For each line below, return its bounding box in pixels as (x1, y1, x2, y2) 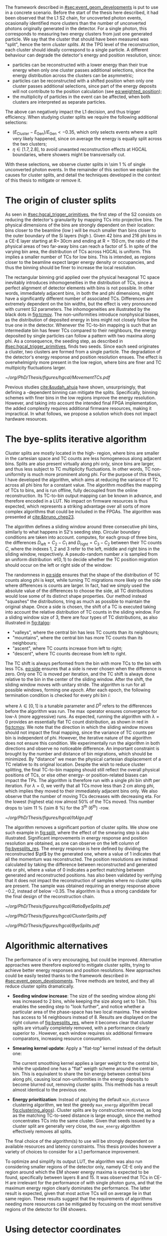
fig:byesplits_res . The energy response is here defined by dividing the (5, 846, 149, 852)
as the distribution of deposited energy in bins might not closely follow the (5, 316, 158, 322)
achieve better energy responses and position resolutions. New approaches (5, 967, 161, 973)
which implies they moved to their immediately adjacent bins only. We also (5, 788, 158, 794)
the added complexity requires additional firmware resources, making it (5, 405, 152, 411)
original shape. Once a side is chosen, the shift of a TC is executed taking (5, 604, 156, 610)
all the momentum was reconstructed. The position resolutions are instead (5, 856, 158, 862)
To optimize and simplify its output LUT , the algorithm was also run (5, 1158, 143, 1164)
